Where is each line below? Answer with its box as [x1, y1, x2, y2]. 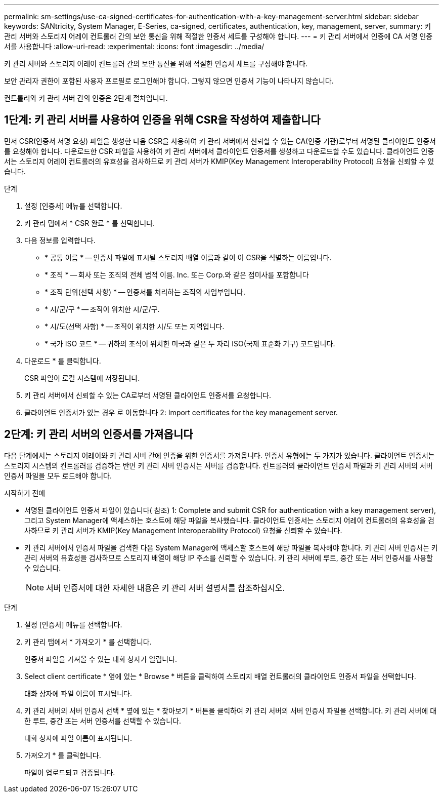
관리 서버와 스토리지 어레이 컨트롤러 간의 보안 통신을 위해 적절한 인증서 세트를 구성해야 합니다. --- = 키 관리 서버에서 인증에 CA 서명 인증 [4, 32, 433, 41]
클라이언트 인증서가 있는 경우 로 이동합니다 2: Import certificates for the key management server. [24, 408, 338, 417]
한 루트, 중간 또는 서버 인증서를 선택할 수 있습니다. [24, 716, 182, 725]
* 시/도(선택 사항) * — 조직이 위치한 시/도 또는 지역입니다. [45, 322, 225, 331]
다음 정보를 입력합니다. [24, 235, 96, 245]
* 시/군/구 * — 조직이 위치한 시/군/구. [45, 304, 160, 313]
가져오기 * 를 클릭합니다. [24, 750, 101, 760]
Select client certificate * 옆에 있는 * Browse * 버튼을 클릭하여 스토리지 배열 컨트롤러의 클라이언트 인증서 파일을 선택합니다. [24, 671, 416, 681]
